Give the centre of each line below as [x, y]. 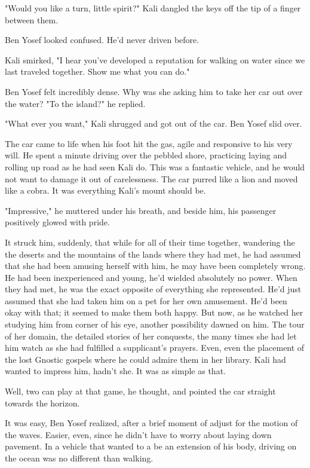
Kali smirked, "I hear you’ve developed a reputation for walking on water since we [155, 59]
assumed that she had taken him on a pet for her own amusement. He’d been [146, 300]
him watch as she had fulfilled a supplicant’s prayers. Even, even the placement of [155, 348]
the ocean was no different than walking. [79, 458]
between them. [32, 19]
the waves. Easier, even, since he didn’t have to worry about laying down [138, 434]
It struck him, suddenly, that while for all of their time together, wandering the [150, 242]
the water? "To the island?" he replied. [75, 103]
